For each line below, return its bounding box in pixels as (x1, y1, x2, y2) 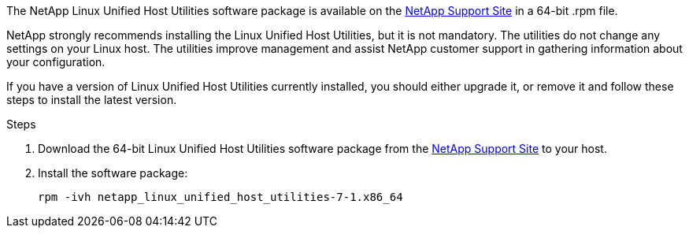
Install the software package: (38, 166, 188, 180)
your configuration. (6, 55, 106, 69)
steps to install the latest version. (6, 93, 177, 106)
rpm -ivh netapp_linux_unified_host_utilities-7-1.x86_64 (38, 191, 403, 203)
